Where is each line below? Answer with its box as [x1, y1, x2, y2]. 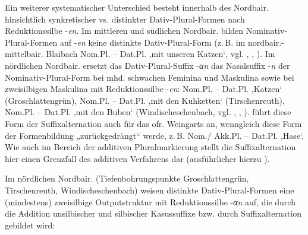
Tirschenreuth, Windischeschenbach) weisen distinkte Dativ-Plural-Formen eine [5, 183, 294, 196]
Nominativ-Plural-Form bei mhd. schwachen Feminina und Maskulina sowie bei [5, 71, 294, 83]
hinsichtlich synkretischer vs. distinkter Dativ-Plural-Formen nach [5, 12, 245, 25]
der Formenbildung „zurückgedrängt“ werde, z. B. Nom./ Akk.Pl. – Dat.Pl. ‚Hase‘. [5, 129, 304, 141]
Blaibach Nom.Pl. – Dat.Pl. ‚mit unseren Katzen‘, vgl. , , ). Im [46, 47, 275, 60]
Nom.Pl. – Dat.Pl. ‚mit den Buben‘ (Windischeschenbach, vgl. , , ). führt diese [5, 106, 291, 118]
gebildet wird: [5, 218, 55, 231]
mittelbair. [5, 47, 43, 60]
